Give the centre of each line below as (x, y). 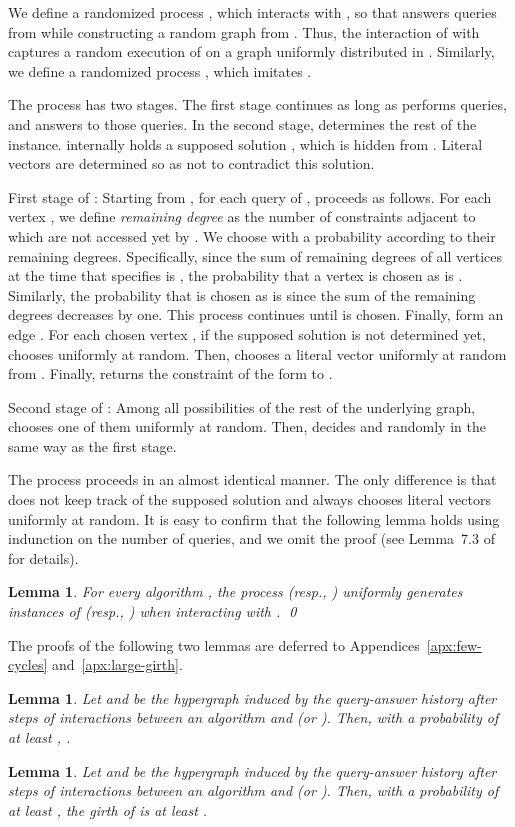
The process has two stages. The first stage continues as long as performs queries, (257, 104)
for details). (43, 557)
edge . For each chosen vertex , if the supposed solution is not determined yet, (247, 333)
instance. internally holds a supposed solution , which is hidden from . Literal (245, 143)
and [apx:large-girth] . (117, 664)
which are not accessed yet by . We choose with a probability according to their (252, 235)
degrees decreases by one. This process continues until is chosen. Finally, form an (256, 314)
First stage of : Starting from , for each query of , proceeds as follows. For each (250, 196)
